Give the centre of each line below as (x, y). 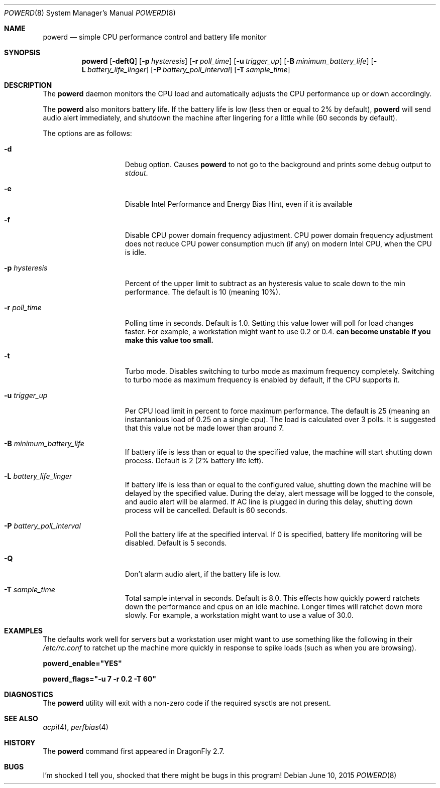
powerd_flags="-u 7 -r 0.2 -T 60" (100, 679)
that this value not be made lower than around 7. (204, 428)
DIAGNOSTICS (29, 694)
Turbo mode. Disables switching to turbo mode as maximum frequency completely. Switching (280, 371)
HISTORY (20, 743)
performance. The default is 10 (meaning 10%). (203, 292)
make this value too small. (169, 340)
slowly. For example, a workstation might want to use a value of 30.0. (239, 615)
